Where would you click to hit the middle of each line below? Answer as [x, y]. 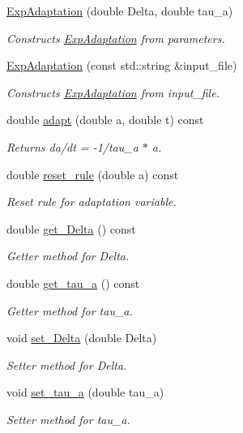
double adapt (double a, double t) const [105, 120]
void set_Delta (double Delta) [82, 338]
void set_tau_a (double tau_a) [85, 392]
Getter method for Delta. [68, 256]
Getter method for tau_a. [70, 310]
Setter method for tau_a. [68, 419]
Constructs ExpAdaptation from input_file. [113, 92]
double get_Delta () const [71, 228]
